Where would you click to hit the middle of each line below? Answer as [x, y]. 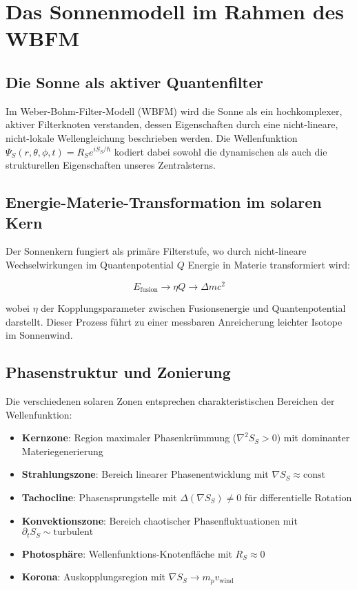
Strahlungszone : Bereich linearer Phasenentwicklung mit [145, 474]
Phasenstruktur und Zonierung [118, 372]
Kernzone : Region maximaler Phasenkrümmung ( [129, 438]
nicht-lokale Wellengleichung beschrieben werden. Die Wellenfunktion [152, 137]
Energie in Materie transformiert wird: [269, 264]
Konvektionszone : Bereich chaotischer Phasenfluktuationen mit [160, 520]
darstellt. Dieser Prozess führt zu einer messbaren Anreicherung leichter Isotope [174, 321]
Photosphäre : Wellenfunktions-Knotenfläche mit [127, 553]
